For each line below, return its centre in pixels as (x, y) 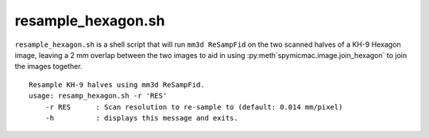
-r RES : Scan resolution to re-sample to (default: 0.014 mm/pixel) (194, 107)
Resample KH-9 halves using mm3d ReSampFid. (117, 84)
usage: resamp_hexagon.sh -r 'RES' (98, 96)
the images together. (48, 67)
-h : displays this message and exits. (141, 118)
